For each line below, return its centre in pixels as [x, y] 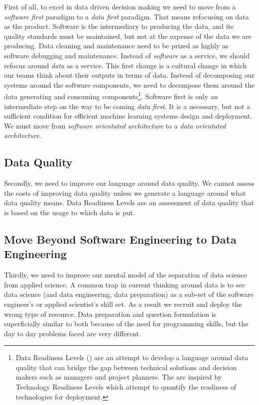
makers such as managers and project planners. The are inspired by [119, 377]
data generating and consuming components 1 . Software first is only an [111, 95]
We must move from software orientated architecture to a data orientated [115, 125]
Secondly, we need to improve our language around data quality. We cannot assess [129, 183]
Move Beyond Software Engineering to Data [120, 239]
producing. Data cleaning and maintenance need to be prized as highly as [116, 46]
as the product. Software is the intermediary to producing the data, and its [119, 26]
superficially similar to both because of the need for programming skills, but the [126, 324]
